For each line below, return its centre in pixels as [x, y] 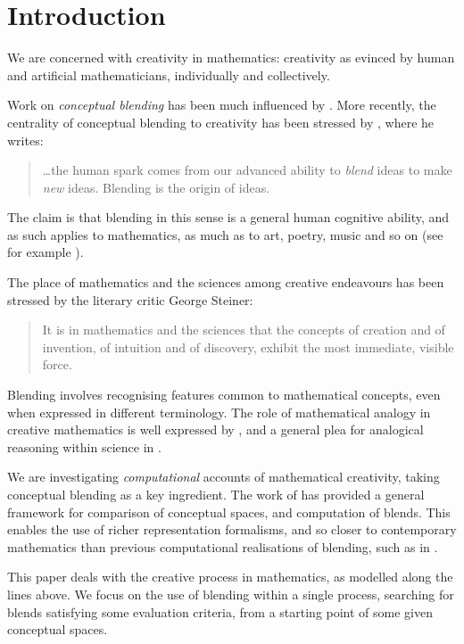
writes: [25, 140]
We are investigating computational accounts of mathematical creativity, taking [224, 477]
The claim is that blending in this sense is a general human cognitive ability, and [228, 217]
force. [57, 364]
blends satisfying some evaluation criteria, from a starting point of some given [220, 611]
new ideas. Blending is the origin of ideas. [156, 187]
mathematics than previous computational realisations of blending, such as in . [223, 546]
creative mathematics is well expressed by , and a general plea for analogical [215, 429]
